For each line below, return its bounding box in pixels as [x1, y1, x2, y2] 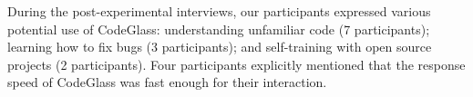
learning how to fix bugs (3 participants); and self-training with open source [7, 37, 432, 56]
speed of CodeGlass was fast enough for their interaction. [7, 73, 327, 92]
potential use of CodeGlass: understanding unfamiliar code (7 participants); [7, 19, 430, 38]
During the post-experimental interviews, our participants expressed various [7, 2, 431, 20]
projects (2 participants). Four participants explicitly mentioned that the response [7, 54, 466, 73]
